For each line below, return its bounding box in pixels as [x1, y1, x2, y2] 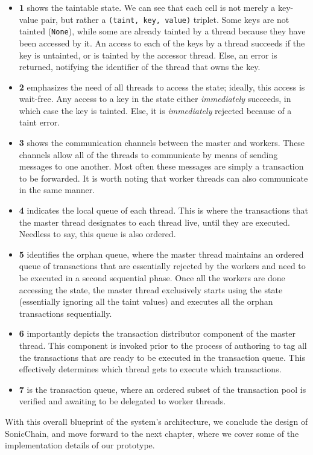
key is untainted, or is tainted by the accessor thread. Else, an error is [19, 48, 277, 61]
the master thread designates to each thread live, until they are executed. [19, 215, 290, 228]
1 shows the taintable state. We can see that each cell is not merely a [19, 1, 276, 13]
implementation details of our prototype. [5, 439, 155, 451]
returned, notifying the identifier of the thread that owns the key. [19, 60, 261, 73]
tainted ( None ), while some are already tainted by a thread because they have [19, 25, 306, 37]
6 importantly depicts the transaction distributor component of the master [19, 327, 296, 340]
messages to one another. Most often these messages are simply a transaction [19, 160, 304, 173]
